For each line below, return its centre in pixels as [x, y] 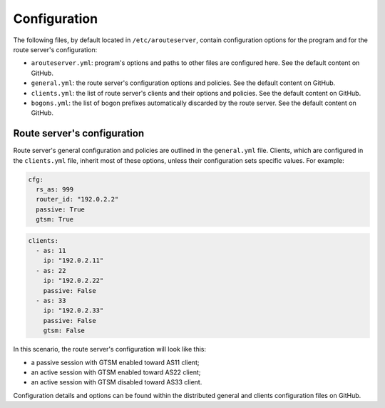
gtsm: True [55, 219]
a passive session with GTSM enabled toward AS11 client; [115, 362]
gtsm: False [64, 331]
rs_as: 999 [55, 189]
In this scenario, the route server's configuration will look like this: [110, 349]
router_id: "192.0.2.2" [77, 199]
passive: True [61, 209]
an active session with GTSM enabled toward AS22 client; [116, 372]
